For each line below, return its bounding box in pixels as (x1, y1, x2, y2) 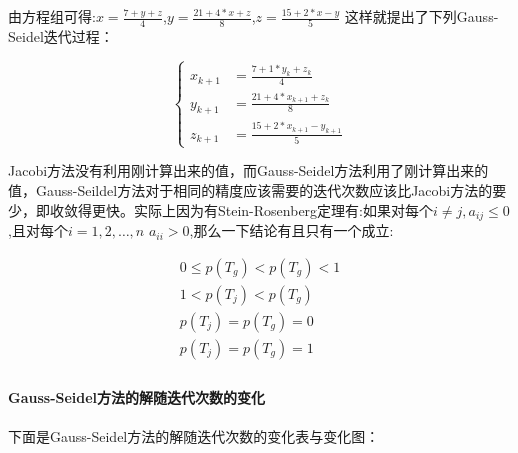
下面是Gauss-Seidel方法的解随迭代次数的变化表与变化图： (8, 425, 380, 446)
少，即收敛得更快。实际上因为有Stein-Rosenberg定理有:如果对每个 (8, 199, 433, 220)
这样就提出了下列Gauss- (344, 6, 499, 26)
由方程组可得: (8, 6, 96, 26)
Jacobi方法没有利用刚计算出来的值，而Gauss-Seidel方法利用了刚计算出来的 (8, 160, 489, 181)
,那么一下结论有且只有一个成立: (189, 220, 394, 241)
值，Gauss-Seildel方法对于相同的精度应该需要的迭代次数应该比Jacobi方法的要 (8, 180, 507, 201)
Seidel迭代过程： (8, 26, 114, 47)
